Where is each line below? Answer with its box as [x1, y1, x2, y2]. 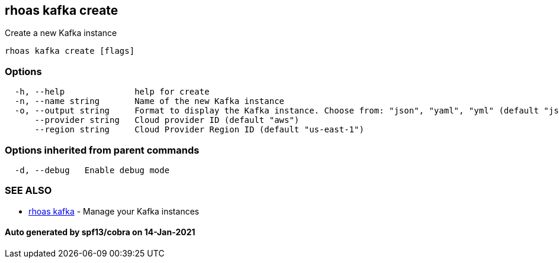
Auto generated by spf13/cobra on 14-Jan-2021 [5, 227, 195, 238]
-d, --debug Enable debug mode [14, 165, 170, 175]
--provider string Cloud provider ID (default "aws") [34, 115, 300, 125]
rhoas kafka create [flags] [5, 46, 135, 56]
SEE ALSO [5, 184, 52, 197]
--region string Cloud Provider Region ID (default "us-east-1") [34, 125, 364, 135]
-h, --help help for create [14, 87, 210, 97]
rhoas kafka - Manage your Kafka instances [28, 206, 200, 216]
